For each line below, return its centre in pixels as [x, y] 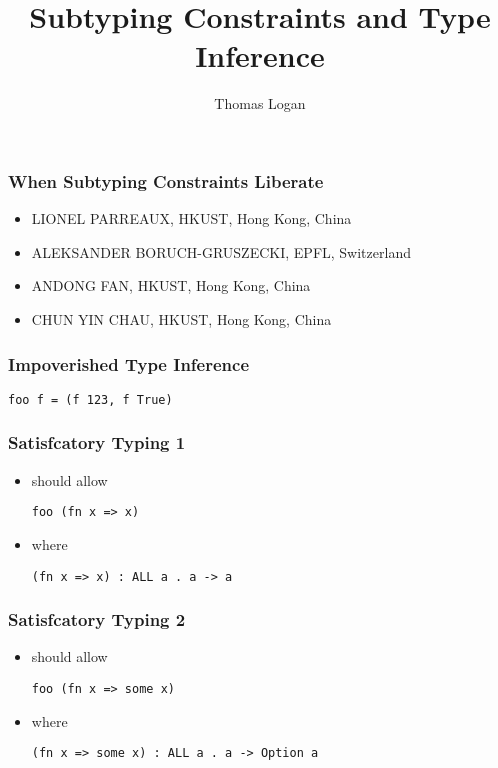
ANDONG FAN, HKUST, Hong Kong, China [171, 285]
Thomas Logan [260, 103]
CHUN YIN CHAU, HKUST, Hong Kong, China [181, 318]
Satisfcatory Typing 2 [97, 619]
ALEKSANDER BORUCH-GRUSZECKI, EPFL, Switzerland [221, 251]
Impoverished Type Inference [129, 363]
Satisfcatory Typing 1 [97, 442]
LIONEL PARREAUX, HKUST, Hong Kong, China [191, 218]
